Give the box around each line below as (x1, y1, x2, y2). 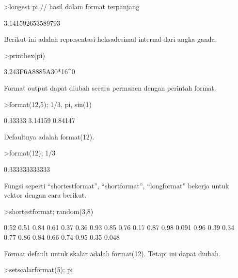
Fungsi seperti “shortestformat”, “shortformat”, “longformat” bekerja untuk (4, 180, 229, 190)
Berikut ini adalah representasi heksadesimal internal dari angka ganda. (4, 34, 217, 44)
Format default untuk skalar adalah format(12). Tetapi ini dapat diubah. (4, 248, 221, 258)
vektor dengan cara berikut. (4, 190, 87, 200)
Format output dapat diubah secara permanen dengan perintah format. (4, 82, 216, 93)
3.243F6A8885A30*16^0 (4, 66, 75, 77)
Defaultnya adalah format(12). (4, 131, 95, 141)
